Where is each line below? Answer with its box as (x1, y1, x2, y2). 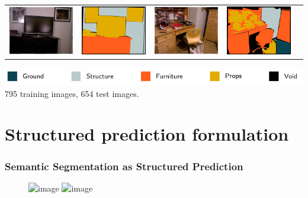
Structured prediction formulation (5, 122, 289, 146)
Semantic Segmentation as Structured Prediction (5, 158, 243, 173)
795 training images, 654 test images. (5, 87, 139, 99)
